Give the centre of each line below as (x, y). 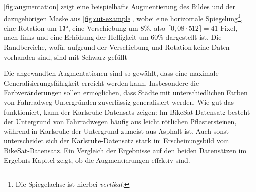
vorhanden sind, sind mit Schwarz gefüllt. (66, 56)
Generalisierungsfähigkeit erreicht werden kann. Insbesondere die (102, 82)
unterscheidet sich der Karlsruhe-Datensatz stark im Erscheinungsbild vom (117, 141)
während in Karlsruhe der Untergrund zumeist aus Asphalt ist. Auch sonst (116, 131)
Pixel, (229, 27)
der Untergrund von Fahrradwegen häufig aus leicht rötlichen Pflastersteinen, (120, 121)
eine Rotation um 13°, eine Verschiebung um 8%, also (85, 27)
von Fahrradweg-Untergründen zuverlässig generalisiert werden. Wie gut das (119, 102)
